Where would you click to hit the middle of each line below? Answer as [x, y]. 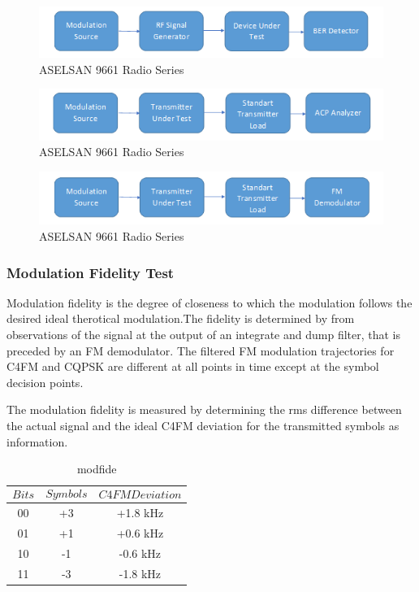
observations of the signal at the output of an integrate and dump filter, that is [204, 335]
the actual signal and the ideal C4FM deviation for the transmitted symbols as [203, 426]
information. [37, 441]
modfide [97, 469]
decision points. [45, 382]
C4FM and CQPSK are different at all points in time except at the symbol [193, 366]
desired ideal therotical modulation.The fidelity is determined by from [181, 318]
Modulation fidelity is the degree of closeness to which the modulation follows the [209, 302]
